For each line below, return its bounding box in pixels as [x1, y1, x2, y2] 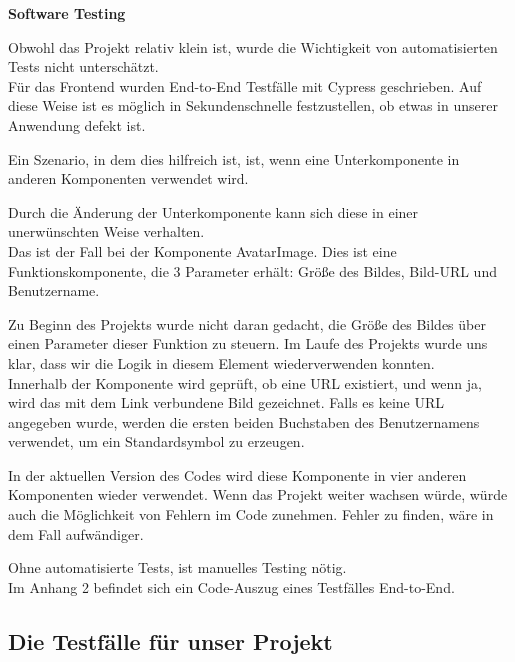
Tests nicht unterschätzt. [8, 56, 159, 77]
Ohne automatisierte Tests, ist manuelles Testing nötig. [8, 557, 347, 578]
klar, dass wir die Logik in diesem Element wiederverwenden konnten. [8, 352, 435, 373]
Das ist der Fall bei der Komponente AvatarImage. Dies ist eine [8, 240, 397, 261]
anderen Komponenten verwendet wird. [8, 168, 249, 189]
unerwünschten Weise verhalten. [8, 221, 205, 242]
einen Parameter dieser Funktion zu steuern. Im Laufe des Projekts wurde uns [8, 333, 488, 354]
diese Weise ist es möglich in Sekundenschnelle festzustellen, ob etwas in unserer [8, 95, 498, 116]
